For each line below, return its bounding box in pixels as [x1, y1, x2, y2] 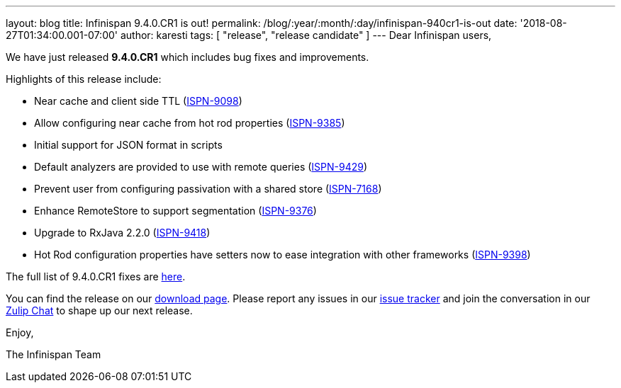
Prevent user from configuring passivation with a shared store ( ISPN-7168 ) [34, 183, 382, 195]
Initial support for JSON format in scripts [34, 139, 223, 151]
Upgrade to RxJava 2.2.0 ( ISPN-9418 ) [34, 227, 211, 239]
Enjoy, [6, 326, 34, 338]
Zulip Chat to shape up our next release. [6, 304, 193, 316]
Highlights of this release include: [6, 73, 162, 85]
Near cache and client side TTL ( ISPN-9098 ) [34, 95, 242, 107]
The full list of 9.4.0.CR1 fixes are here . [6, 270, 186, 283]
